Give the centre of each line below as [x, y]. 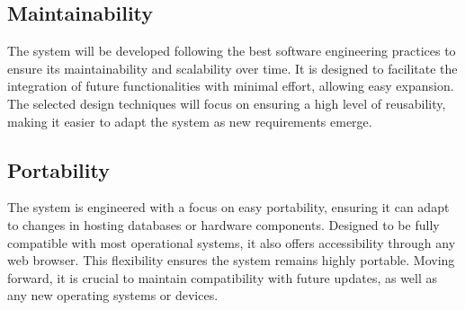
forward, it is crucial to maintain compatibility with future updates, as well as [223, 277]
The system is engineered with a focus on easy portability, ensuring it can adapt [228, 207]
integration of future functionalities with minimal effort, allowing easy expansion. [231, 86]
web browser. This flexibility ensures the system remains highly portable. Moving [231, 260]
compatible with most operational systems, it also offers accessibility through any [232, 242]
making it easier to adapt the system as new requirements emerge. [190, 121]
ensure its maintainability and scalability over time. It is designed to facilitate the [232, 68]
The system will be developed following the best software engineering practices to [232, 51]
